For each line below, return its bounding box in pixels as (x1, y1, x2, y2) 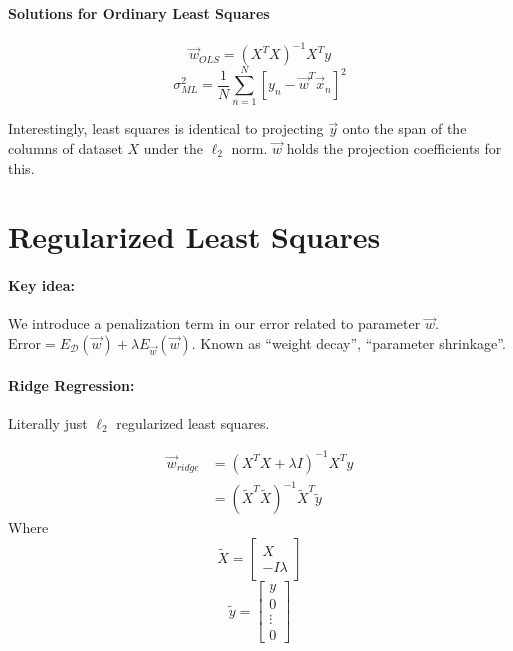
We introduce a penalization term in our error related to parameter (8, 313, 421, 334)
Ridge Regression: (8, 374, 135, 395)
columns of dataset (8, 138, 123, 159)
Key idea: (8, 275, 75, 296)
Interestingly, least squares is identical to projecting (8, 118, 324, 139)
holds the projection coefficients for (286, 138, 502, 159)
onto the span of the (342, 118, 467, 139)
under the (143, 138, 203, 159)
